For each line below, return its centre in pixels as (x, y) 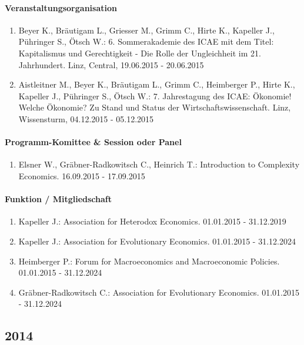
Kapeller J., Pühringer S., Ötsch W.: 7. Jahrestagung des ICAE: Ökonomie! (155, 96)
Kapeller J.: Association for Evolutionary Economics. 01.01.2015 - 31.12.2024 (157, 241)
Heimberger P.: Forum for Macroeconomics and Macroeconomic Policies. (149, 261)
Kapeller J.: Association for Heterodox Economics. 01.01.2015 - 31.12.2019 (152, 221)
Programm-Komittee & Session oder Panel (93, 142)
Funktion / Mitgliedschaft (58, 199)
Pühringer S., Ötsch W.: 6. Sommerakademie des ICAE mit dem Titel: (146, 41)
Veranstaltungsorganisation (61, 7)
